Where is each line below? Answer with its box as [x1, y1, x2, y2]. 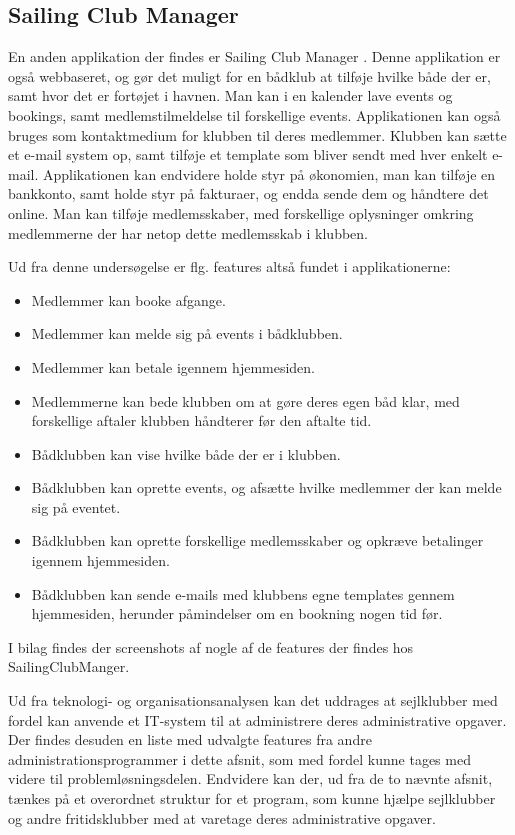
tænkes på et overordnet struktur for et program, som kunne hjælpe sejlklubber [8, 788, 496, 809]
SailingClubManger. [8, 656, 130, 677]
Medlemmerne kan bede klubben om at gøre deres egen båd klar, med [31, 390, 460, 411]
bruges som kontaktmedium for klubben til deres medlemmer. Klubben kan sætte [8, 124, 507, 145]
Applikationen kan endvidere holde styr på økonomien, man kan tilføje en [42, 163, 496, 184]
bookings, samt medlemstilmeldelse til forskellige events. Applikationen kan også [8, 104, 501, 125]
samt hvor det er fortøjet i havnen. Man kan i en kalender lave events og [8, 85, 453, 106]
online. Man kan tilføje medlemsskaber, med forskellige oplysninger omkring [8, 202, 474, 223]
